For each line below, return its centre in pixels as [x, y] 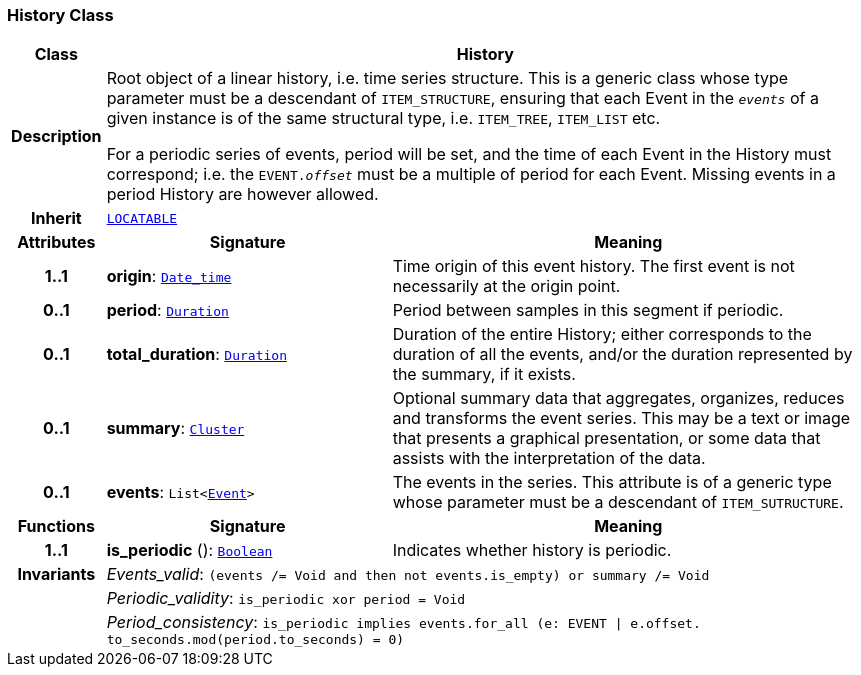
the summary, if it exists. [484, 374]
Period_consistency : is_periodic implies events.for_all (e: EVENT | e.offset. [403, 622]
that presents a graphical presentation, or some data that [606, 438]
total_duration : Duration [196, 354]
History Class [60, 15]
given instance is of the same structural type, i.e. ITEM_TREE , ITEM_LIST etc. [383, 118]
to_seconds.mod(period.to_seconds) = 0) [255, 640]
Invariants [56, 574]
